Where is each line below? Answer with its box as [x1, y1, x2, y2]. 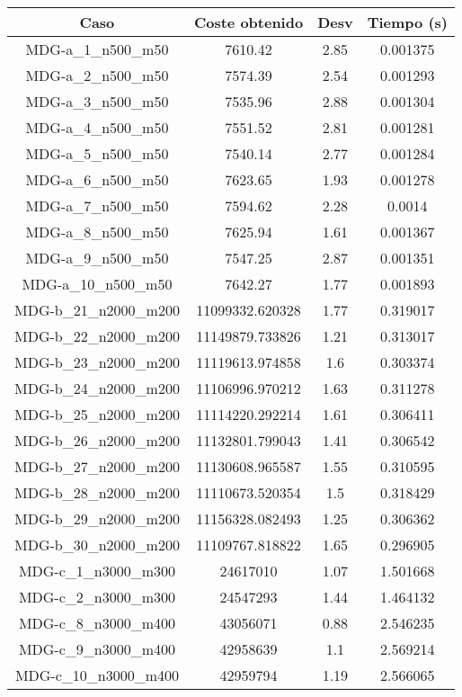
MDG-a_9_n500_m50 [25, 247, 169, 268]
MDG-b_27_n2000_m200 [14, 456, 180, 477]
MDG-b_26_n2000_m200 [14, 430, 180, 451]
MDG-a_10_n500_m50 [22, 273, 173, 294]
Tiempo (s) [367, 12, 448, 32]
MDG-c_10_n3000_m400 [14, 665, 180, 685]
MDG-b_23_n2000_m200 [14, 352, 180, 372]
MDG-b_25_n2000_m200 [14, 404, 180, 424]
